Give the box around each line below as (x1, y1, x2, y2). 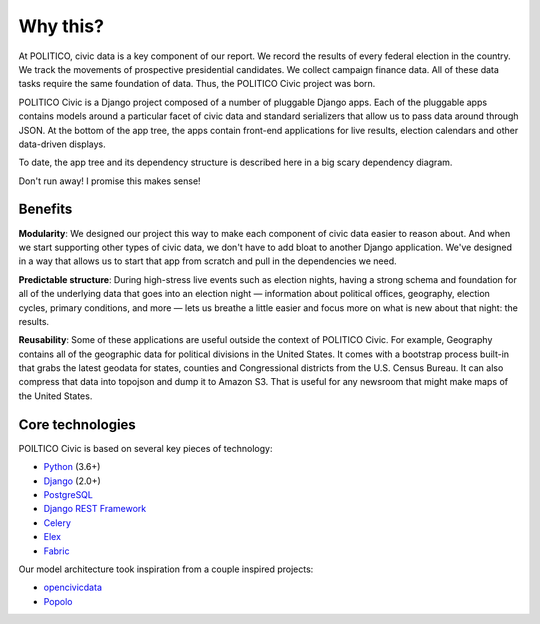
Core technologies (18, 416, 137, 433)
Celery (43, 516, 72, 529)
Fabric (43, 545, 70, 557)
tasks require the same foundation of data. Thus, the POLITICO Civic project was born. (18, 78, 376, 90)
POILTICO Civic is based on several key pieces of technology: (18, 442, 273, 454)
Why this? (18, 15, 105, 37)
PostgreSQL (43, 488, 94, 500)
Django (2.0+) (43, 475, 102, 487)
